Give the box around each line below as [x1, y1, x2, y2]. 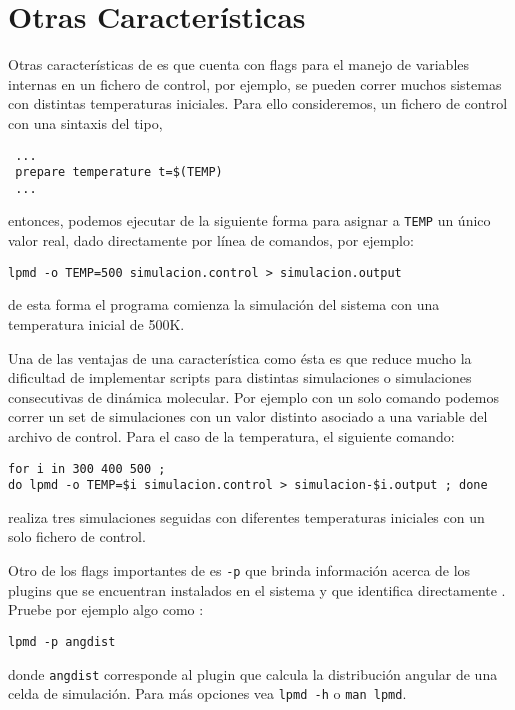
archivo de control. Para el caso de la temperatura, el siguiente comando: [8, 425, 455, 446]
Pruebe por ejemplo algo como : [8, 599, 204, 620]
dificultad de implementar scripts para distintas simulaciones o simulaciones [8, 367, 472, 388]
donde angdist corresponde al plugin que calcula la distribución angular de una [8, 663, 498, 684]
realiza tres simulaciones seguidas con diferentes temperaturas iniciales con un [8, 506, 485, 527]
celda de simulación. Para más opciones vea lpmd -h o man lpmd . [8, 683, 407, 704]
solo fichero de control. [8, 526, 146, 547]
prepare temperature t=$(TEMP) [15, 165, 223, 180]
